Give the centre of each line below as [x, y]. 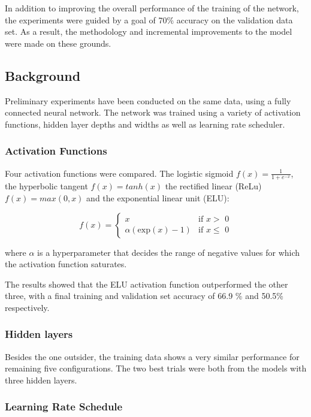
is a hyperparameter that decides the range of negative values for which [169, 252]
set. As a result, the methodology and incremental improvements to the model [149, 31]
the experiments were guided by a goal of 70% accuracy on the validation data [149, 19]
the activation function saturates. [66, 264]
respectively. [27, 307]
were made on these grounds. [58, 43]
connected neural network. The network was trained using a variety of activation [153, 112]
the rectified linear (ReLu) [213, 186]
